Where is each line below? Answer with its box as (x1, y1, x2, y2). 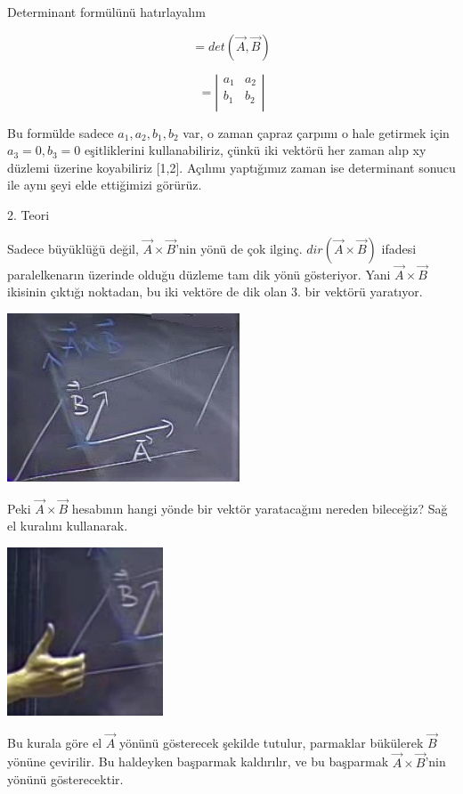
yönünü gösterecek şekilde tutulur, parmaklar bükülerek (118, 733, 424, 751)
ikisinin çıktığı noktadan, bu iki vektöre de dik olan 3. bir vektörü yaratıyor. (7, 282, 423, 301)
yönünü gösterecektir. (7, 770, 124, 789)
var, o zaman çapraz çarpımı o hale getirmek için (183, 123, 450, 142)
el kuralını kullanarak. (7, 516, 128, 535)
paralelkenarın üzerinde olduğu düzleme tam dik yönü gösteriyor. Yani (7, 264, 391, 283)
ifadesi (381, 239, 417, 257)
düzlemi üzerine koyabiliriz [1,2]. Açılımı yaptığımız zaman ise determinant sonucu (7, 158, 456, 176)
